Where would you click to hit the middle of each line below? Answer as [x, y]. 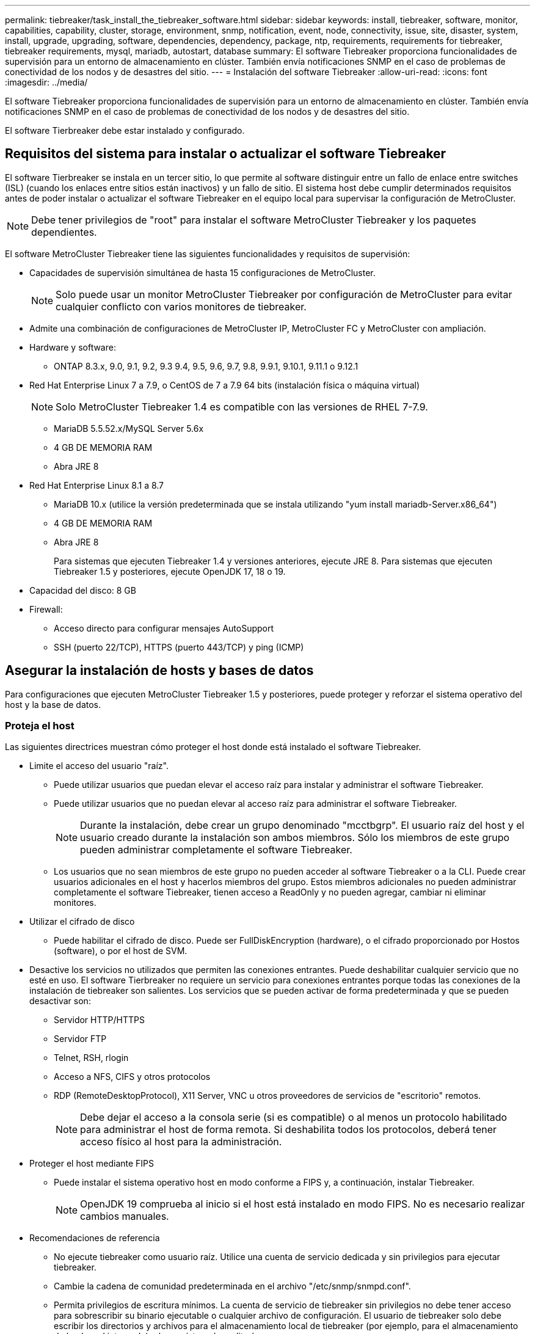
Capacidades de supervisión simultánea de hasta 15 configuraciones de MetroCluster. [202, 272]
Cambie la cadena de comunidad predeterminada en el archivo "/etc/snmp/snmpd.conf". [232, 1286]
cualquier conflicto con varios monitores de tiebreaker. [181, 306]
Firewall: [46, 609]
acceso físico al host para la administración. [181, 1142]
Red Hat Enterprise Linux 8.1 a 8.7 [97, 485]
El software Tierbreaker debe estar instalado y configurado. [125, 130]
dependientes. [64, 232]
